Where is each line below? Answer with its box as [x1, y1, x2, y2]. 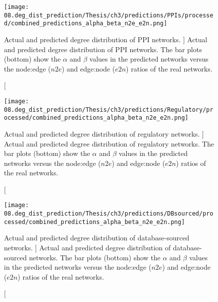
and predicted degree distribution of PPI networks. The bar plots [4, 44, 202, 54]
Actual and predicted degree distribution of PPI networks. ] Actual [4, 34, 208, 44]
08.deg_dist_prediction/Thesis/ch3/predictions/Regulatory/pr [4, 106, 214, 113]
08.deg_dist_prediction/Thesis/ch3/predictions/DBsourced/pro [4, 210, 214, 218]
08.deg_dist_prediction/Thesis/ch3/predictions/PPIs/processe [4, 11, 214, 19]
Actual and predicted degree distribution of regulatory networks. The [4, 138, 214, 149]
